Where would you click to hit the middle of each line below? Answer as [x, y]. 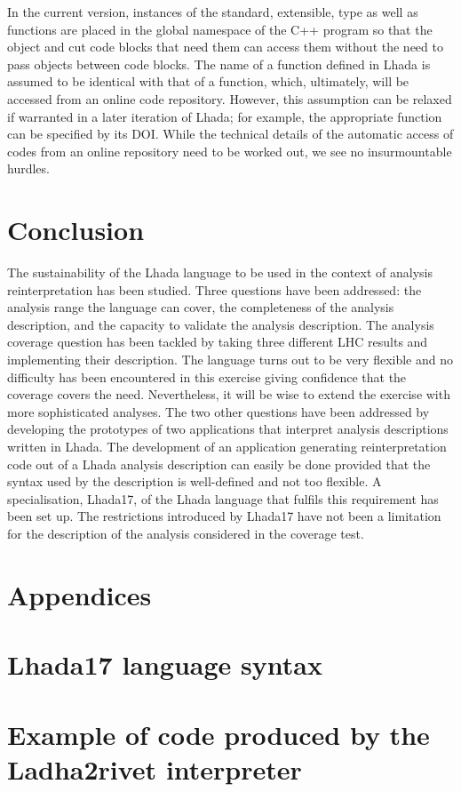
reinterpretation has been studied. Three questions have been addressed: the [215, 289]
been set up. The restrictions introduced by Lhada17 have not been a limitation [224, 516]
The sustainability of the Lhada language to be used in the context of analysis [220, 272]
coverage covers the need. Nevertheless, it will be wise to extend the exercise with [229, 394]
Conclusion [76, 230]
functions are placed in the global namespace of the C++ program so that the [220, 29]
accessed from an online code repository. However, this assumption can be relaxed [230, 98]
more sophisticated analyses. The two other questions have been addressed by [219, 411]
